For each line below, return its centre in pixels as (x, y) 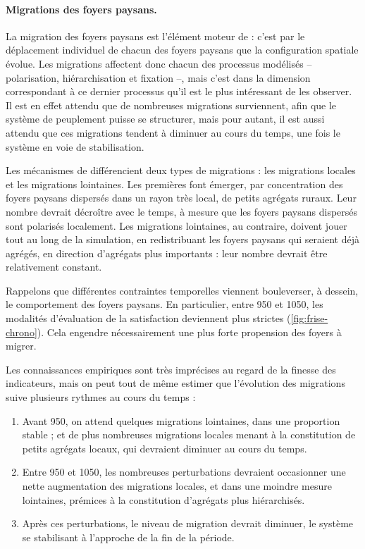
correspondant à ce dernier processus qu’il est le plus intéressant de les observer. (179, 91)
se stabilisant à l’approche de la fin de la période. (128, 537)
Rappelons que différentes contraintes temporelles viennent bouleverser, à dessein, (182, 290)
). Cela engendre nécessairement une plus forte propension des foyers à (189, 332)
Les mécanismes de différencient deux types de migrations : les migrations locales (181, 170)
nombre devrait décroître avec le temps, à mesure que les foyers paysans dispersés (182, 211)
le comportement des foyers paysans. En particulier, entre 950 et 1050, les (165, 304)
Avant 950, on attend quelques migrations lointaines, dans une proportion (181, 420)
